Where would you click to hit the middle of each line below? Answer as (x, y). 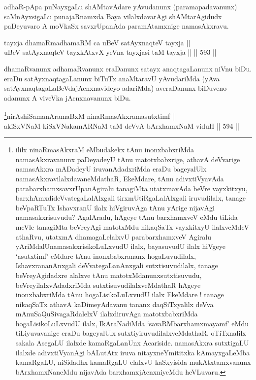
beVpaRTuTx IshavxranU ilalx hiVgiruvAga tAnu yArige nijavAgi (115, 207)
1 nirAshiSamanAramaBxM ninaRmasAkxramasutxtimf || (90, 115)
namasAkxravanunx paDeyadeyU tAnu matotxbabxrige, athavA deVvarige (128, 159)
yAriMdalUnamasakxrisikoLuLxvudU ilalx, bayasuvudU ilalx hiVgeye (121, 246)
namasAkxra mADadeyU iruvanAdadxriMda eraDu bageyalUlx (111, 169)
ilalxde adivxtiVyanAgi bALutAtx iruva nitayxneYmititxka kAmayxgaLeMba (133, 352)
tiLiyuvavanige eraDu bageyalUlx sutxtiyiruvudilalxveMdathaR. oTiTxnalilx (131, 333)
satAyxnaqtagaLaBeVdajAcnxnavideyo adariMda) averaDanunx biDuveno (115, 88)
